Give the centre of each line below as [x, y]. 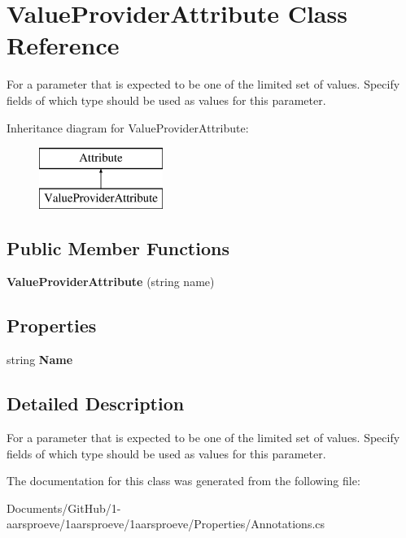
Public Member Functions [118, 247]
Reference [63, 45]
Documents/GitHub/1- [64, 508]
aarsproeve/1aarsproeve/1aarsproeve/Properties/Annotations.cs [166, 524]
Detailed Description [96, 403]
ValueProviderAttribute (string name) [111, 282]
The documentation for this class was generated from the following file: [183, 481]
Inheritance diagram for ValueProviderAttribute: [128, 127]
